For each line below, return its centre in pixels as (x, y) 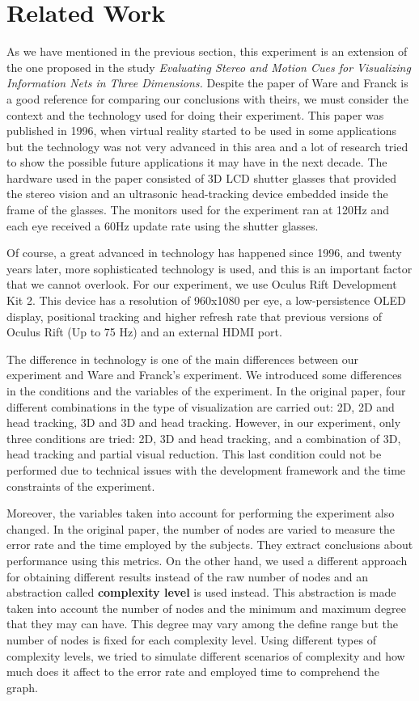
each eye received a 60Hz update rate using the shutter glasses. (163, 225)
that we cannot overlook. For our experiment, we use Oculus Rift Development (202, 284)
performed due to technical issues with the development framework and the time (206, 469)
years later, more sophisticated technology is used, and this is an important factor (209, 268)
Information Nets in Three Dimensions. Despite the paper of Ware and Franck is (207, 83)
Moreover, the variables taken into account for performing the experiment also (201, 513)
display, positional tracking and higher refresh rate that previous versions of (194, 316)
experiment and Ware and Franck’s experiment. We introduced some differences (204, 375)
